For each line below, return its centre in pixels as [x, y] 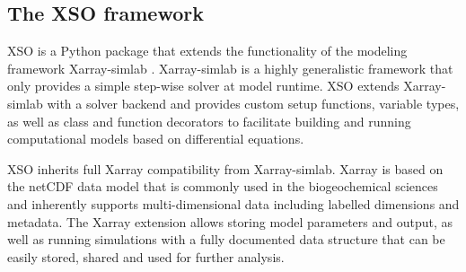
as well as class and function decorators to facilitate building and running [209, 121]
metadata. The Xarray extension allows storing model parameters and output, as [230, 221]
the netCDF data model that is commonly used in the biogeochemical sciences [223, 186]
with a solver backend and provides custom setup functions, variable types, [253, 103]
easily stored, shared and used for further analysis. [146, 256]
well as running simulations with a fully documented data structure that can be [226, 239]
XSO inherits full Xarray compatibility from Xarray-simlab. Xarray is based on [225, 168]
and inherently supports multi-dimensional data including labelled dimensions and [233, 203]
